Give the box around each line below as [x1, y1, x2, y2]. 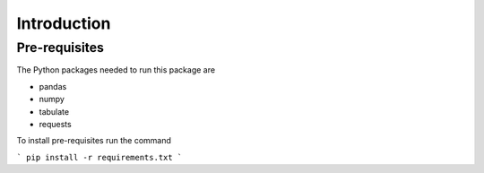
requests [39, 118, 72, 129]
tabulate [39, 106, 70, 117]
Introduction [16, 13, 111, 33]
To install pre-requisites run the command [16, 135, 172, 146]
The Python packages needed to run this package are [16, 65, 215, 75]
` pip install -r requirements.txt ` [16, 152, 183, 162]
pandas [39, 81, 67, 91]
